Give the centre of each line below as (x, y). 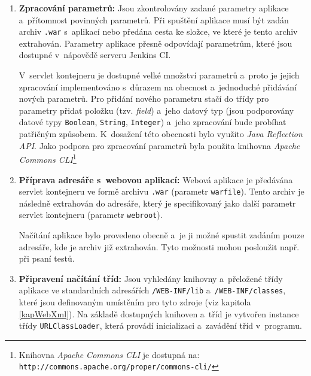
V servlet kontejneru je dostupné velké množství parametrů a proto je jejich (159, 75)
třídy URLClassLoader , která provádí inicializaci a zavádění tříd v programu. (160, 325)
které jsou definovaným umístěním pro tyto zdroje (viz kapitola (135, 302)
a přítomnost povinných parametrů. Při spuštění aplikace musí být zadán (154, 19)
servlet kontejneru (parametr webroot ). (91, 215)
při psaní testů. (47, 258)
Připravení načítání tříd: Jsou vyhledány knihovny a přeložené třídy (151, 278)
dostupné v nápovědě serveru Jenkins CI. (95, 55)
